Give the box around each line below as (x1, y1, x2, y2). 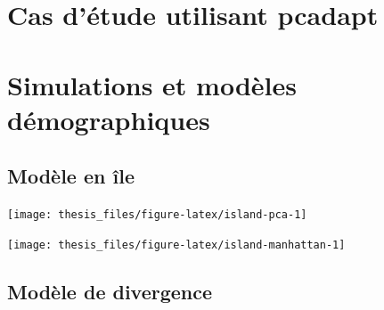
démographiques (7, 101, 210, 137)
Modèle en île (7, 162, 135, 190)
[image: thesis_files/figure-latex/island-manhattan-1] (7, 238, 346, 251)
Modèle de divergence (7, 277, 213, 305)
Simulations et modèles (7, 66, 297, 102)
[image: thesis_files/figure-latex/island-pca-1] (7, 208, 307, 222)
